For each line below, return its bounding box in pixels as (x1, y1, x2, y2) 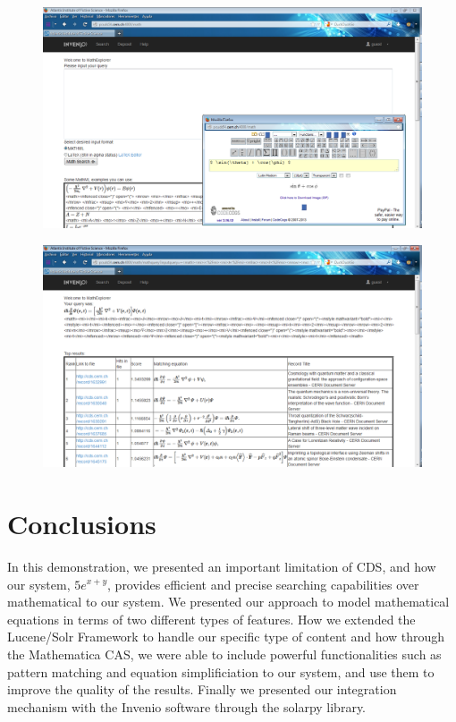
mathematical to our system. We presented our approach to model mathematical (7, 592, 450, 611)
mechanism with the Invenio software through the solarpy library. (7, 697, 367, 716)
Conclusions (7, 505, 156, 541)
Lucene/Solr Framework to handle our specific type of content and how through (7, 627, 445, 646)
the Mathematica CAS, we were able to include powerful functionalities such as (7, 644, 442, 663)
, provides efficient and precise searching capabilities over (107, 574, 419, 593)
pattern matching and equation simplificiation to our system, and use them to (7, 662, 435, 681)
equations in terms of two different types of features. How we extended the (7, 609, 416, 628)
